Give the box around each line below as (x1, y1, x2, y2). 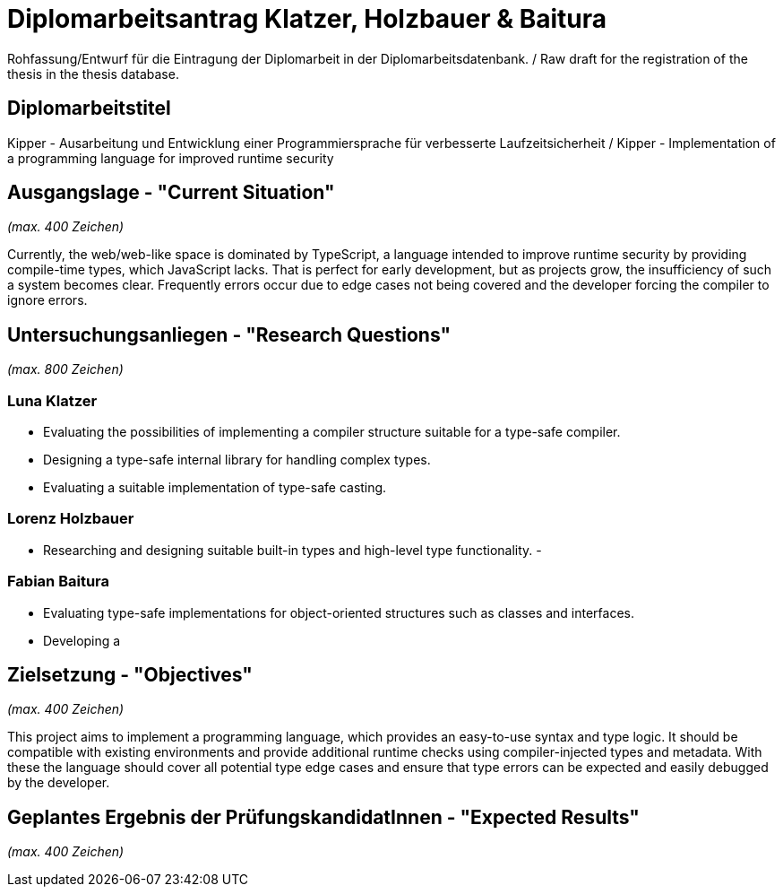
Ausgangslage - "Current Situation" (7, 181, 335, 204)
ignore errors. (7, 292, 88, 308)
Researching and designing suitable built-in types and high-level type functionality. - (43, 542, 542, 558)
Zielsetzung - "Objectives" (7, 663, 253, 686)
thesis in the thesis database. (7, 65, 179, 82)
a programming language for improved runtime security (7, 150, 334, 166)
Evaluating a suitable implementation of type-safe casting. (43, 480, 387, 496)
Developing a (43, 632, 121, 648)
